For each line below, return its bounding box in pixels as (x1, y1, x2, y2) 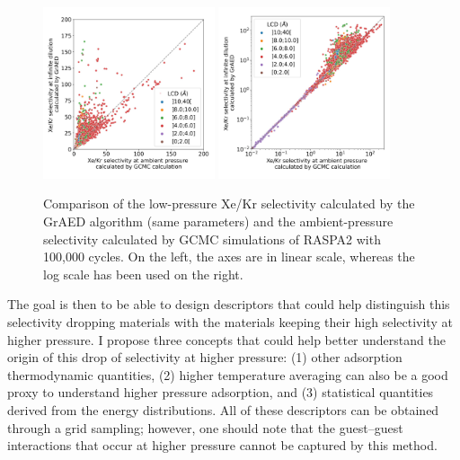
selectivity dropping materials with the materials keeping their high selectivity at (7, 312, 453, 331)
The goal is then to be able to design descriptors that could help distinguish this (7, 295, 450, 314)
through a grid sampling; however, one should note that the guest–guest (7, 418, 403, 437)
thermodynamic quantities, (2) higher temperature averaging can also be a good (7, 365, 448, 384)
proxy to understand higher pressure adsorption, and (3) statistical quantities (7, 383, 434, 402)
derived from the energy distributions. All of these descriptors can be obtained (7, 400, 439, 419)
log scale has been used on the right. (43, 264, 243, 283)
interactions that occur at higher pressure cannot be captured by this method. (7, 436, 438, 455)
